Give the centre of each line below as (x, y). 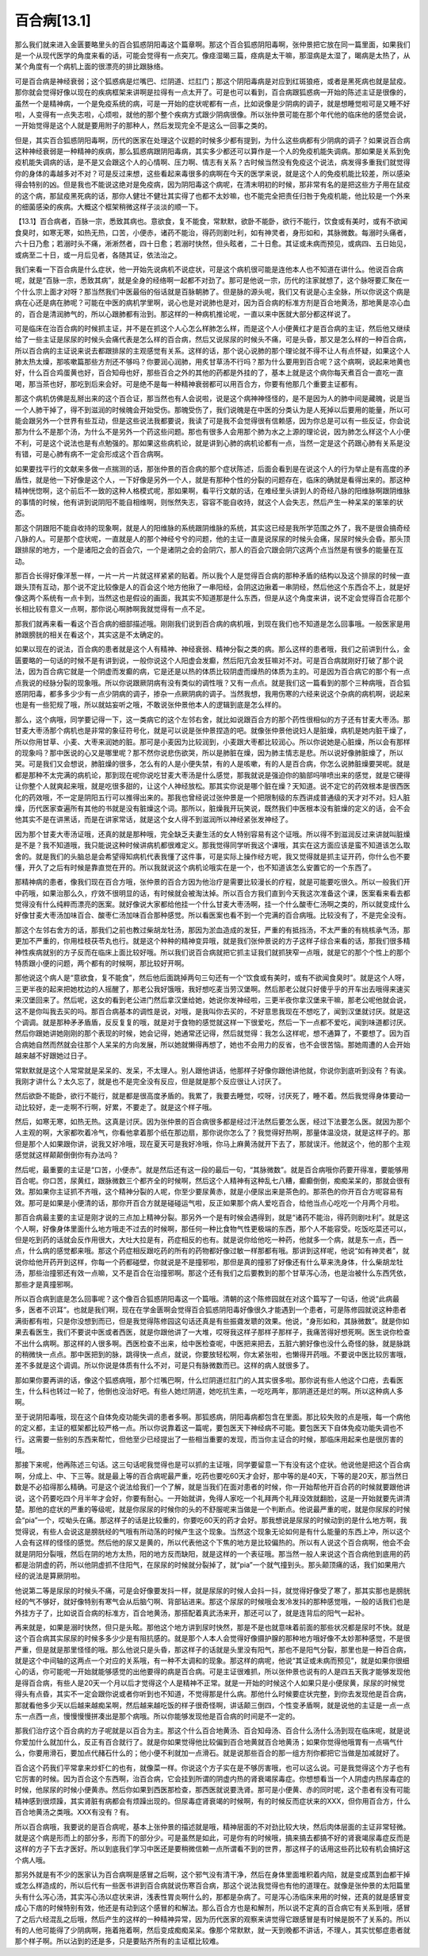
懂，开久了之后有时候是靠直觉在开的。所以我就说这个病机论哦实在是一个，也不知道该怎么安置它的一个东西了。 (195, 867)
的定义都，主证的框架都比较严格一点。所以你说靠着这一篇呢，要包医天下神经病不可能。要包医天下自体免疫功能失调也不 (209, 1428)
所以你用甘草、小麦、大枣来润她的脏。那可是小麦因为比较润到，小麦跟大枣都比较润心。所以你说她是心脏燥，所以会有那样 (212, 742)
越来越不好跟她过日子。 (53, 1055)
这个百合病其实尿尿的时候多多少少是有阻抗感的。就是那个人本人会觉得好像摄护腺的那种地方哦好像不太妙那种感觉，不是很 (212, 1638)
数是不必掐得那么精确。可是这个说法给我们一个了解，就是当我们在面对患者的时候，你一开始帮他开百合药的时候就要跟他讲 (212, 1487)
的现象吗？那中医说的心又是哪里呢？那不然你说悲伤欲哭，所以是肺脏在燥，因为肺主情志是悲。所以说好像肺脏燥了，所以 (209, 752)
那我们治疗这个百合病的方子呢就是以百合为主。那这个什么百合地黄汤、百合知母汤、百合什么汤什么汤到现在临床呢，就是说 (212, 1730)
